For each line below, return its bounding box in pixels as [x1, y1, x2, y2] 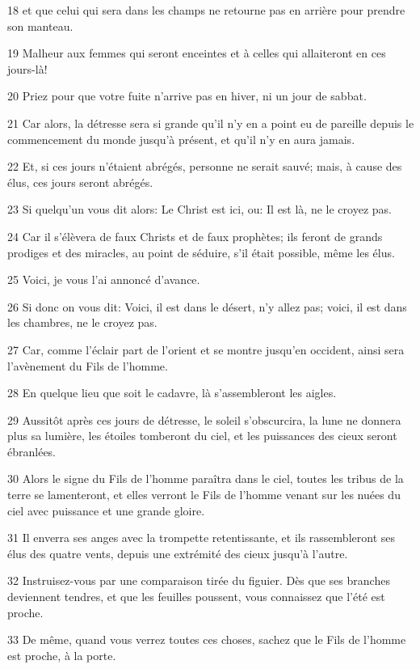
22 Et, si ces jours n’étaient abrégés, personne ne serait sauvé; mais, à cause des [7, 158, 402, 175]
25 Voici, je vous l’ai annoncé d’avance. [7, 271, 200, 288]
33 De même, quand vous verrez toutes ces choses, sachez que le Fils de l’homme [7, 631, 406, 648]
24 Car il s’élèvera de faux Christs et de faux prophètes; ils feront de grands [7, 227, 383, 244]
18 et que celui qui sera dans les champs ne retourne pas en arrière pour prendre [7, 2, 405, 18]
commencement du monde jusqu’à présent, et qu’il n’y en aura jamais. [7, 130, 355, 147]
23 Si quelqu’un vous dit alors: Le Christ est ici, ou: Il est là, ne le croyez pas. [7, 201, 392, 218]
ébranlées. [7, 442, 57, 459]
